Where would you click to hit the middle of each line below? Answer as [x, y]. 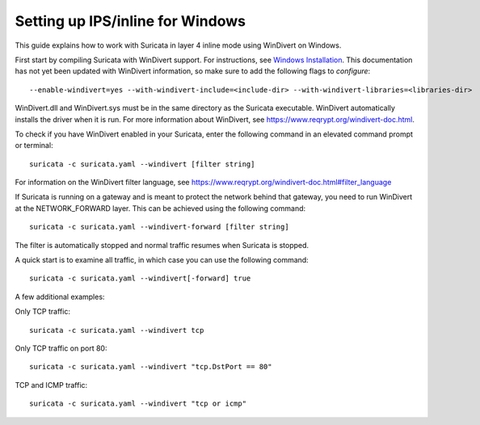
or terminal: [34, 145]
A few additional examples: [60, 297]
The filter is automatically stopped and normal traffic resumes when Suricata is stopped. [162, 245]
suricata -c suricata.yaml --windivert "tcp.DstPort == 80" [151, 367]
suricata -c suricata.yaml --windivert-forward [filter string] [160, 227]
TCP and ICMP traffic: [51, 385]
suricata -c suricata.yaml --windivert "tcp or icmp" [138, 404]
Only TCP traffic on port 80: [61, 348]
